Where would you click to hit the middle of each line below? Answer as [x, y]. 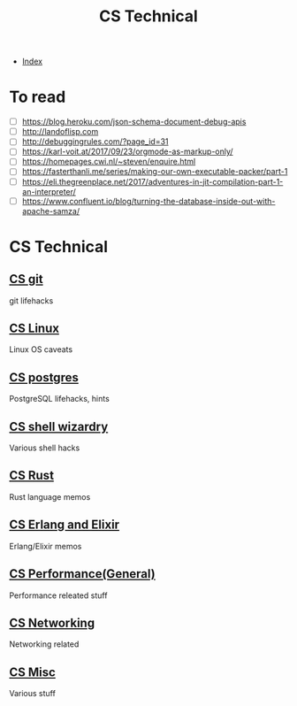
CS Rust [32, 476]
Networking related [44, 644]
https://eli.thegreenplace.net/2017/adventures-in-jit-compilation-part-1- [152, 181]
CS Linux [34, 329]
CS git [26, 279]
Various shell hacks [45, 448]
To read [38, 97]
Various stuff [32, 694]
